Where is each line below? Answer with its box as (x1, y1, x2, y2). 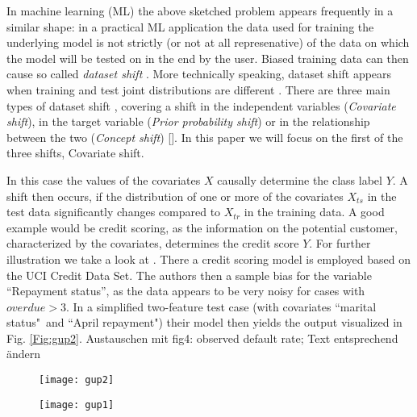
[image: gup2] (39, 374, 115, 386)
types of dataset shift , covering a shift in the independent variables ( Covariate (6, 97, 396, 114)
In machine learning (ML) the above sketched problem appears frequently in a (6, 2, 394, 19)
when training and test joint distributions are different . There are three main (6, 81, 390, 98)
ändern (6, 345, 41, 362)
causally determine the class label (217, 171, 382, 188)
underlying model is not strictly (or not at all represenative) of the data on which (6, 34, 410, 51)
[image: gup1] (39, 398, 115, 411)
